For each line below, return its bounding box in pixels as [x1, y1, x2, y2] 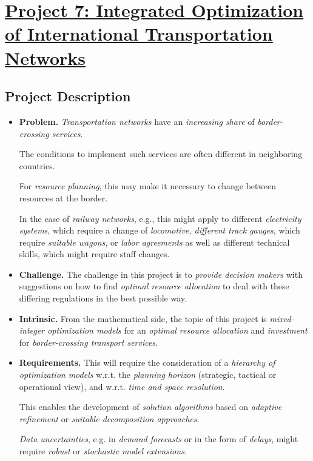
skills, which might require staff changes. [19, 247, 170, 260]
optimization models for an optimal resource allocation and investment [47, 324, 308, 337]
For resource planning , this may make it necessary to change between [19, 180, 277, 192]
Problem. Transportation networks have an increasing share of [19, 115, 255, 127]
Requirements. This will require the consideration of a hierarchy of [19, 356, 275, 369]
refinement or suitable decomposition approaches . [19, 412, 200, 425]
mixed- [269, 312, 294, 325]
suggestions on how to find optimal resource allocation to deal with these [19, 280, 289, 292]
